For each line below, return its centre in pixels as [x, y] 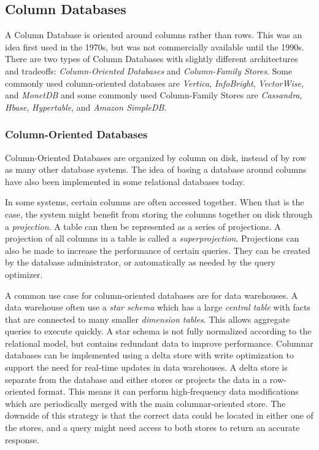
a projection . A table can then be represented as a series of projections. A [143, 226]
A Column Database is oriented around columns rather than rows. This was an [154, 35]
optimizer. [24, 274]
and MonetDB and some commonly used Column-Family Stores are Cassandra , [154, 95]
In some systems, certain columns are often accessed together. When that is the [155, 202]
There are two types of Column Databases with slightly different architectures [152, 59]
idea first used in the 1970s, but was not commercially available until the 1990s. [155, 46]
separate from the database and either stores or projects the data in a [136, 379]
